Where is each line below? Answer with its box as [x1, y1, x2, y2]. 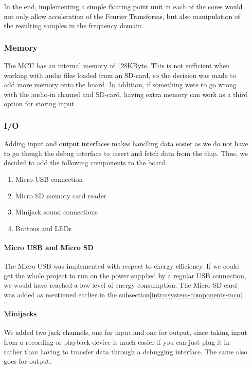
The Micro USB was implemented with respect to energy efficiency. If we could [4, 261, 239, 271]
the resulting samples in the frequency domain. [4, 20, 144, 31]
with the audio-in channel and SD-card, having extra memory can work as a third [4, 89, 248, 99]
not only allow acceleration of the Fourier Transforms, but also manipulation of [4, 11, 240, 21]
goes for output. [4, 356, 52, 366]
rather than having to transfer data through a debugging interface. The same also [4, 346, 248, 356]
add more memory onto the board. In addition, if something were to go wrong [4, 79, 236, 90]
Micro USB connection [15, 174, 83, 184]
